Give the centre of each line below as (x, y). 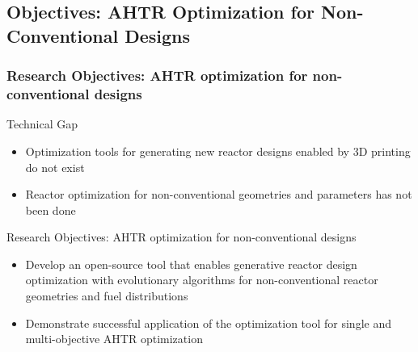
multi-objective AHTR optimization (114, 339)
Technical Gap (42, 124)
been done (51, 210)
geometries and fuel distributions (107, 296)
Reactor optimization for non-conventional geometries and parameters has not (219, 194)
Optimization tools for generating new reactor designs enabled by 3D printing (218, 151)
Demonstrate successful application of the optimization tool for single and (208, 323)
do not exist (55, 167)
